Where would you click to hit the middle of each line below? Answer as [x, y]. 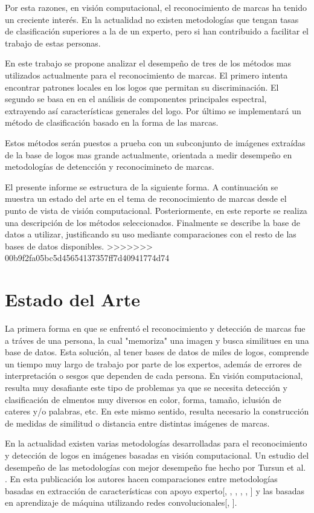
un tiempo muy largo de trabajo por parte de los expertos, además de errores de [153, 363]
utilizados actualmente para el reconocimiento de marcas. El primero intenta [146, 75]
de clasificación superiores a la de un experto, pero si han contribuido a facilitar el [157, 31]
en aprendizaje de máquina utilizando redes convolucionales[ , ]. [121, 502]
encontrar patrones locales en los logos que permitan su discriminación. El [142, 87]
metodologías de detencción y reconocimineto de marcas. [110, 166]
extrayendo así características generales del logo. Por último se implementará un [153, 110]
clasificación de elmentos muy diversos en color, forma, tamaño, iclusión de [143, 399]
